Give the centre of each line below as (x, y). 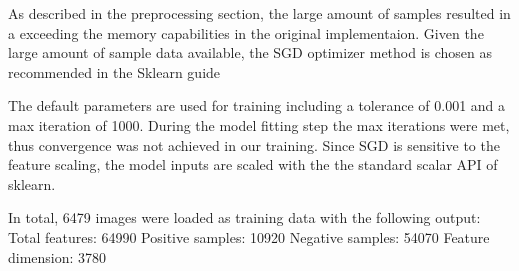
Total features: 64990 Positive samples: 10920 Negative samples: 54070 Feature (249, 236)
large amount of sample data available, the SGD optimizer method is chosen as (250, 52)
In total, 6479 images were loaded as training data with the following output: (244, 217)
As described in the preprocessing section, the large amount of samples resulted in (259, 13)
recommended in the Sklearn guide (114, 71)
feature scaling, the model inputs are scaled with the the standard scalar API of (253, 164)
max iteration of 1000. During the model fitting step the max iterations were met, (259, 124)
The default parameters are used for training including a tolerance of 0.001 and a (257, 105)
